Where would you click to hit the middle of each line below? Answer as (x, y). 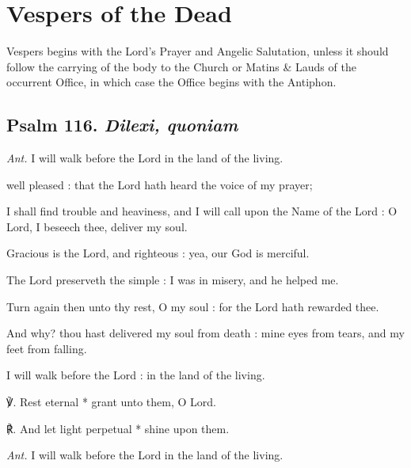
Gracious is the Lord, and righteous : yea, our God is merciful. (158, 253)
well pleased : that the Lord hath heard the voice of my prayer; (160, 184)
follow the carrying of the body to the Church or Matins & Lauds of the (181, 66)
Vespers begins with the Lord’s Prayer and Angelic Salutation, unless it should (198, 51)
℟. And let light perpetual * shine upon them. (118, 428)
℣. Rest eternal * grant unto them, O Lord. (111, 402)
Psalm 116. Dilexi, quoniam (122, 125)
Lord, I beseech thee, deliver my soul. (97, 226)
